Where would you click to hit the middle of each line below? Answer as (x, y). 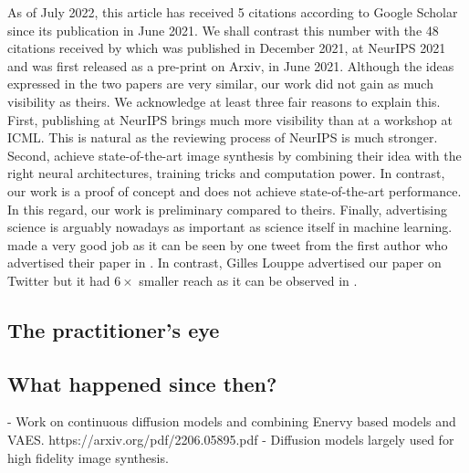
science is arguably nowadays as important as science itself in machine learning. (230, 227)
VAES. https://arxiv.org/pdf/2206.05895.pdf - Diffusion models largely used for (231, 440)
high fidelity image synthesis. (88, 457)
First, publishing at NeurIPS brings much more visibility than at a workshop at (230, 119)
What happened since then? (142, 383)
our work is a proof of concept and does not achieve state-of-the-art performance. (234, 190)
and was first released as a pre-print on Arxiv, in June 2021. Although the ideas (231, 65)
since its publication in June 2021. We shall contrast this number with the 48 (223, 30)
